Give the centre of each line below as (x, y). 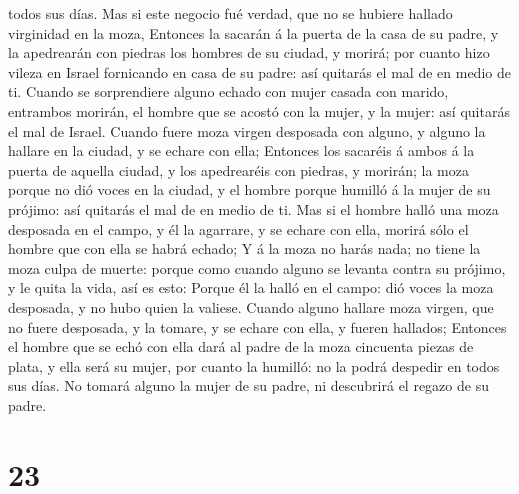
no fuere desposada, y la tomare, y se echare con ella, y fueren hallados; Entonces (257, 326)
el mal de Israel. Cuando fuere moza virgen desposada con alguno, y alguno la (247, 130)
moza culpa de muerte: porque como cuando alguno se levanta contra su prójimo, (257, 267)
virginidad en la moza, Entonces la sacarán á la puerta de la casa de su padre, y (253, 32)
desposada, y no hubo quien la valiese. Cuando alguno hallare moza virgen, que (251, 306)
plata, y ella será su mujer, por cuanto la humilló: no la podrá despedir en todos (254, 365)
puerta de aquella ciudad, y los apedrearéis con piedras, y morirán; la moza (238, 169)
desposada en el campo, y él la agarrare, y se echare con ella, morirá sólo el (238, 228)
